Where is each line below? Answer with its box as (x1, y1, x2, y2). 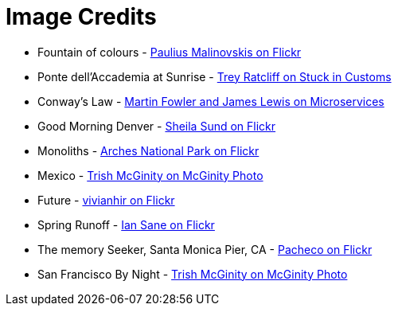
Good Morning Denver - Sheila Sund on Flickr (37, 119, 276, 133)
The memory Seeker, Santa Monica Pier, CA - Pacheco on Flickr (37, 242, 373, 256)
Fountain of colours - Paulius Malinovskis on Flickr (37, 45, 302, 59)
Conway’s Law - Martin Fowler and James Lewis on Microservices (37, 94, 384, 108)
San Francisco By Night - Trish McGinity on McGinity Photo (37, 267, 348, 281)
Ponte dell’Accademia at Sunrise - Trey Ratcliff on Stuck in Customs (37, 69, 392, 84)
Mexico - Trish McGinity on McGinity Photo (37, 168, 263, 182)
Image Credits (6, 3, 157, 30)
